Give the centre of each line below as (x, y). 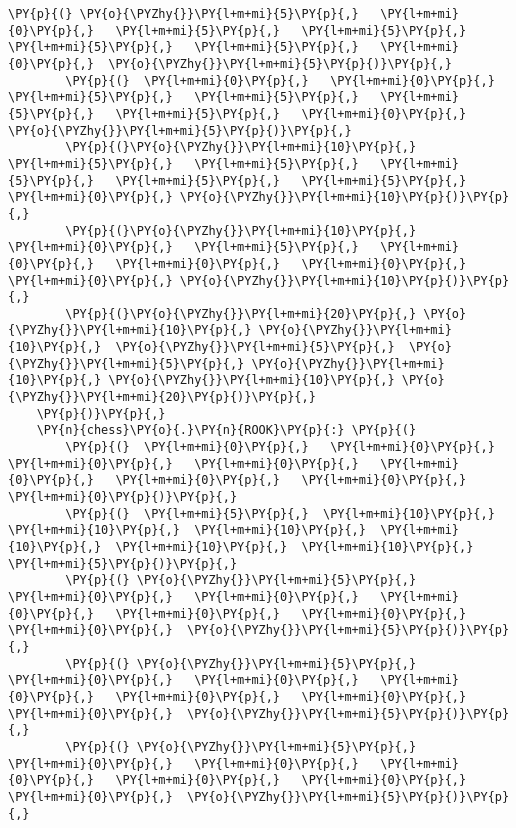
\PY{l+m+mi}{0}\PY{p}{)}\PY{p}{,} (123, 497)
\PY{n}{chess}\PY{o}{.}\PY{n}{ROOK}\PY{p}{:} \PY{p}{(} (226, 430)
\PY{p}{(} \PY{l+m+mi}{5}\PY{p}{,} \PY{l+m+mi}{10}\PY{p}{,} (280, 513)
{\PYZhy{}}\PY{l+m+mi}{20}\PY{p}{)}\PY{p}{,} (162, 397)
